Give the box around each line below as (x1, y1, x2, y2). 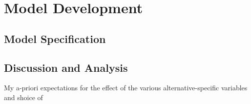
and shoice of (4, 92, 43, 102)
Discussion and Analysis (4, 60, 128, 75)
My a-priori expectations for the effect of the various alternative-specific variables (4, 83, 248, 93)
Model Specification (4, 31, 106, 46)
